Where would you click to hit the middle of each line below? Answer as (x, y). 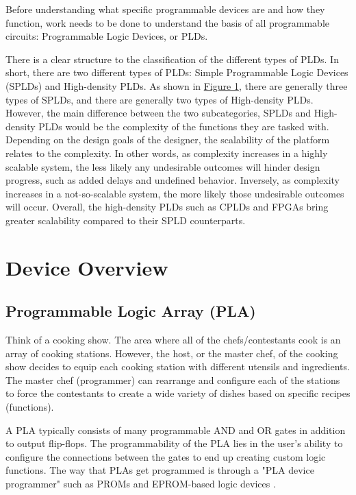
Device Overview (87, 267)
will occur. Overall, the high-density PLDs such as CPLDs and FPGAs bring (167, 207)
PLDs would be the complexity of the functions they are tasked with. (184, 126)
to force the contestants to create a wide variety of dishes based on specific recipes (178, 393)
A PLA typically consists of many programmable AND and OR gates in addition (176, 430)
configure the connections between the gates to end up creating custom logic (166, 456)
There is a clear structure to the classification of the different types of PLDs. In (172, 59)
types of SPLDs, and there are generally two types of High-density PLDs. (160, 99)
